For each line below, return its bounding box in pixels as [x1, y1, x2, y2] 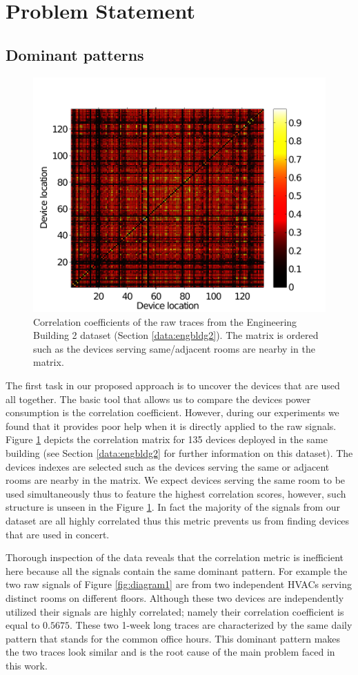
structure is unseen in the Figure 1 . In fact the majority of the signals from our [6, 500, 340, 514]
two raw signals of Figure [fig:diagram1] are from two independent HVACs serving [6, 577, 352, 591]
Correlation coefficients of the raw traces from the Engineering [33, 314, 297, 329]
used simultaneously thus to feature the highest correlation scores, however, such [6, 486, 346, 500]
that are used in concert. [6, 527, 110, 541]
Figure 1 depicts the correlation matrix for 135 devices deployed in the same [6, 432, 328, 447]
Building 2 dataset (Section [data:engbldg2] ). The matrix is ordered [33, 328, 319, 342]
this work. [6, 658, 48, 672]
